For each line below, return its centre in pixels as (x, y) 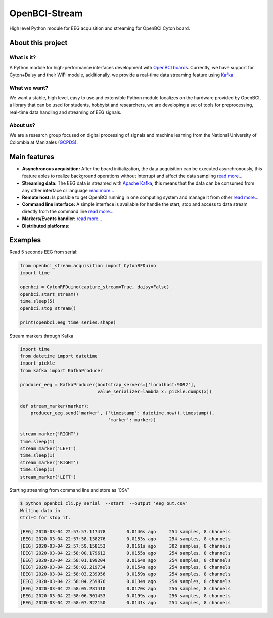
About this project (38, 43)
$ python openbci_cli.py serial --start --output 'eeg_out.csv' (104, 503)
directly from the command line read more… (68, 211)
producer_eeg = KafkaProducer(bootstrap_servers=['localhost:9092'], (108, 385)
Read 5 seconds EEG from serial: (43, 252)
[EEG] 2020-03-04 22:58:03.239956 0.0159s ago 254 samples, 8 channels (125, 574)
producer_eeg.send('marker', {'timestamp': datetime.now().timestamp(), (123, 413)
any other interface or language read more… (68, 190)
